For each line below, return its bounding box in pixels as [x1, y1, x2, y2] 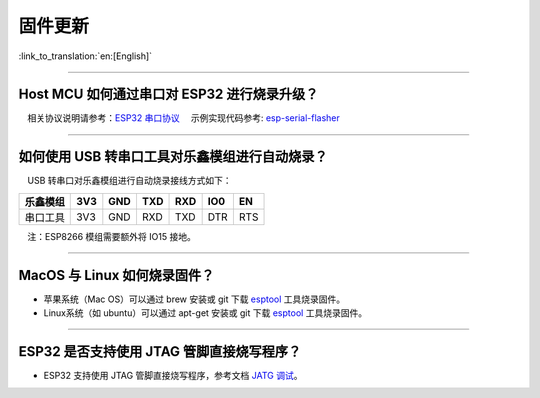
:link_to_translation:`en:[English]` [18, 50, 153, 62]
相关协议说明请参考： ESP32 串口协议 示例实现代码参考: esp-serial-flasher [27, 112, 340, 124]
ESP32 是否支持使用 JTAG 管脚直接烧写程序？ [18, 343, 302, 360]
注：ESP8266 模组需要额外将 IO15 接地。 [27, 230, 197, 242]
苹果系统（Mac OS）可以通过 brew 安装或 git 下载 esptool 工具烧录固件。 [43, 293, 346, 305]
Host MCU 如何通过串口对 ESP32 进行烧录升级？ [18, 86, 319, 103]
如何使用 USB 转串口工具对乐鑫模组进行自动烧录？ [18, 148, 328, 165]
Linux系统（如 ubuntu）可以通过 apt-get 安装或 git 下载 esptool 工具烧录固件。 [43, 307, 368, 319]
